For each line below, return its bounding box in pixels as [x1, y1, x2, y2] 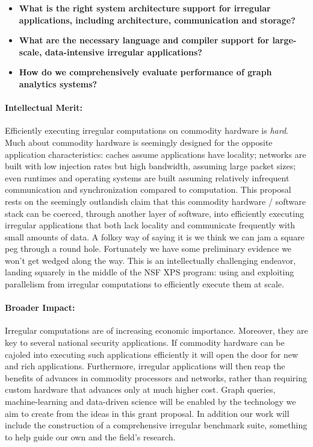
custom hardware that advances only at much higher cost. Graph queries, [5, 383, 276, 396]
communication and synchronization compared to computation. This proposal [5, 183, 291, 196]
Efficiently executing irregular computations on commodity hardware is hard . [5, 124, 288, 137]
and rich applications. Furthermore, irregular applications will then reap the [5, 360, 285, 372]
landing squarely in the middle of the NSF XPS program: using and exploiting [5, 266, 294, 278]
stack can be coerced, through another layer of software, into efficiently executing [5, 207, 304, 219]
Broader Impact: [5, 301, 75, 314]
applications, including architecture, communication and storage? [19, 13, 296, 26]
